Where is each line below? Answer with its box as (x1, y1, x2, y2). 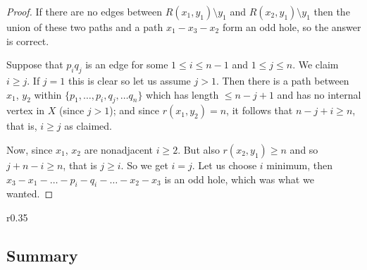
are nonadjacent (84, 142, 153, 157)
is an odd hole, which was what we (164, 171, 314, 186)
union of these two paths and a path (6, 20, 163, 34)
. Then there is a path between (216, 73, 349, 87)
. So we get (120, 157, 168, 172)
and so (290, 142, 318, 157)
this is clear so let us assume (68, 73, 191, 87)
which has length (146, 87, 219, 102)
